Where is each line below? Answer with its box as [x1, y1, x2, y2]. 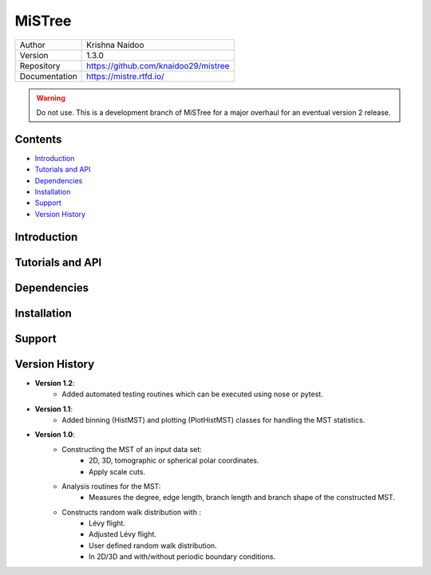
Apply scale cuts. [89, 467, 146, 476]
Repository [19, 60, 61, 71]
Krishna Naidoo [86, 39, 144, 50]
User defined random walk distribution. [89, 541, 217, 550]
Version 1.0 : [34, 430, 75, 439]
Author [19, 39, 45, 50]
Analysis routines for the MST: [61, 481, 161, 490]
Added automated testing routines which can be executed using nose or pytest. [61, 389, 323, 399]
